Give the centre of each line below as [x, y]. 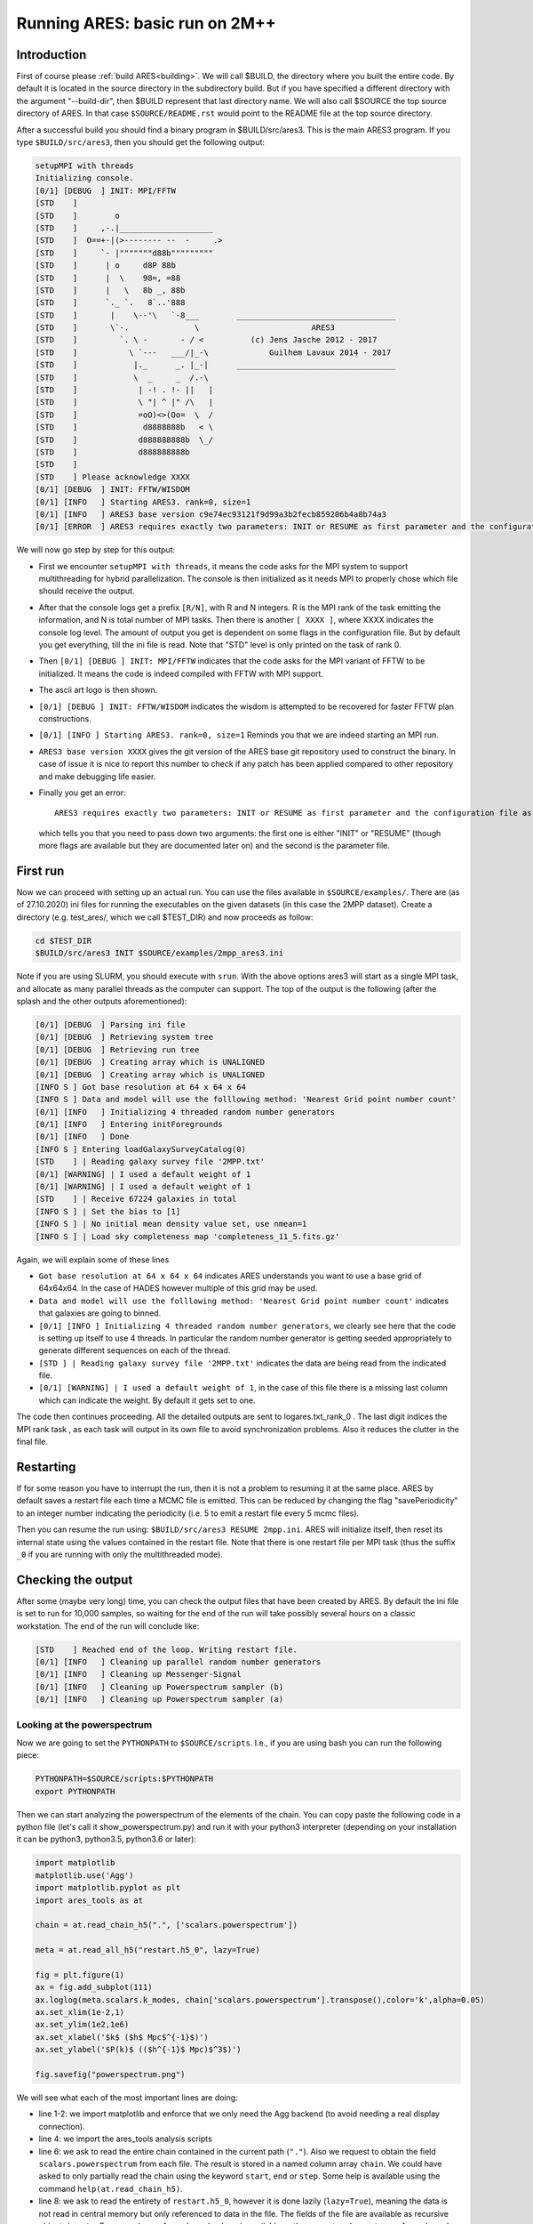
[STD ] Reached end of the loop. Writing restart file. [166, 1649]
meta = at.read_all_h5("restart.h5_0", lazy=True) [148, 1950]
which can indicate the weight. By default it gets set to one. [147, 1400]
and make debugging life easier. [97, 776]
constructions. [65, 719]
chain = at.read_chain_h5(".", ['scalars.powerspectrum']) [166, 1925]
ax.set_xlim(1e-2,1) [80, 2012]
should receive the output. [87, 591]
